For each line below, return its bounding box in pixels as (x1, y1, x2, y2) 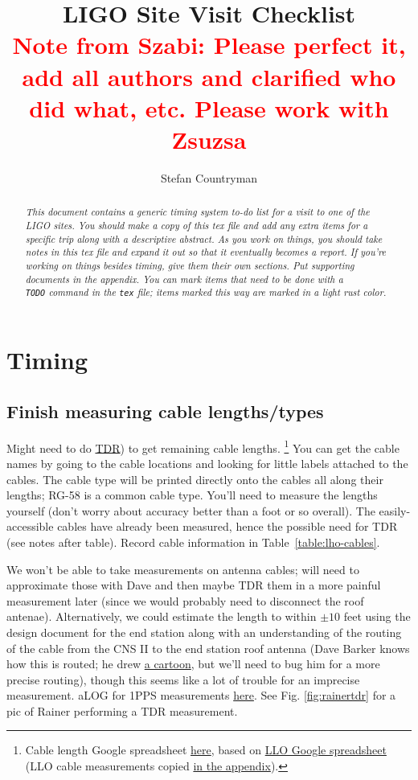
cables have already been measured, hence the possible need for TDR (57, 518, 398, 535)
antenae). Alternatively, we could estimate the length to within (6, 608, 317, 625)
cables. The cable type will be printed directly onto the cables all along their (6, 470, 383, 487)
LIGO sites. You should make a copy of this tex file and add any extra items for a (25, 218, 368, 232)
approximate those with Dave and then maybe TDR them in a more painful (6, 577, 381, 593)
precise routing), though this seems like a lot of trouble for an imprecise (6, 671, 360, 688)
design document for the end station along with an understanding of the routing (6, 623, 402, 640)
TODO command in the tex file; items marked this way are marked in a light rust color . (25, 285, 387, 299)
